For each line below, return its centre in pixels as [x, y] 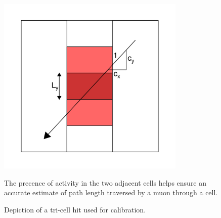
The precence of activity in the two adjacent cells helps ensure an [105, 182]
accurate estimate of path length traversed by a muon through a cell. [111, 192]
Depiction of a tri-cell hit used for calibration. [75, 210]
